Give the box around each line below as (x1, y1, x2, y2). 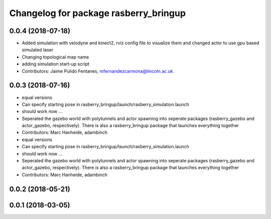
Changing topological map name (22, 54, 89, 60)
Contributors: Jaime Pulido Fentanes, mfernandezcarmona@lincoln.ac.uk (22, 68, 173, 74)
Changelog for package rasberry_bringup (9, 8, 186, 19)
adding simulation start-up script (22, 61, 90, 67)
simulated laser (22, 47, 54, 53)
